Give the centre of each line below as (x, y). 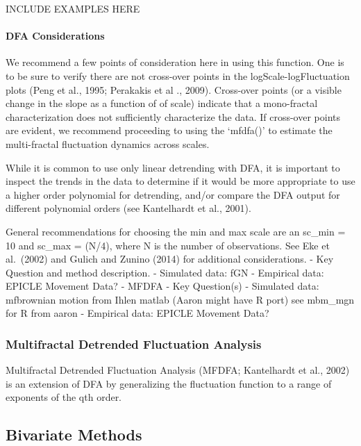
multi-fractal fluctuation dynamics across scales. (108, 143)
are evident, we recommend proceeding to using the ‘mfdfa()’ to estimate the (169, 130)
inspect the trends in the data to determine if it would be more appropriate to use (180, 181)
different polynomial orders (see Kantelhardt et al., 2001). (128, 208)
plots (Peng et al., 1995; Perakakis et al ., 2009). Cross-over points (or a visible (174, 89)
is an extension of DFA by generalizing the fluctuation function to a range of (169, 383)
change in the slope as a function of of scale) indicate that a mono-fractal (162, 103)
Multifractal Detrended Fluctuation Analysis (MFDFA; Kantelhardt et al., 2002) (178, 370)
